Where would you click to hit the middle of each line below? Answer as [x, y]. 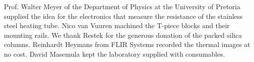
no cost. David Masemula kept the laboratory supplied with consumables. [114, 54]
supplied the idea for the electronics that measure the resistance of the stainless [123, 16]
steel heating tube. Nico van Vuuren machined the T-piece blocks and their [117, 25]
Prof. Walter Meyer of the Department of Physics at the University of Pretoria [122, 6]
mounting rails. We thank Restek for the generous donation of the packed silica [123, 35]
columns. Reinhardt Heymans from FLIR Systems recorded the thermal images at [127, 44]
